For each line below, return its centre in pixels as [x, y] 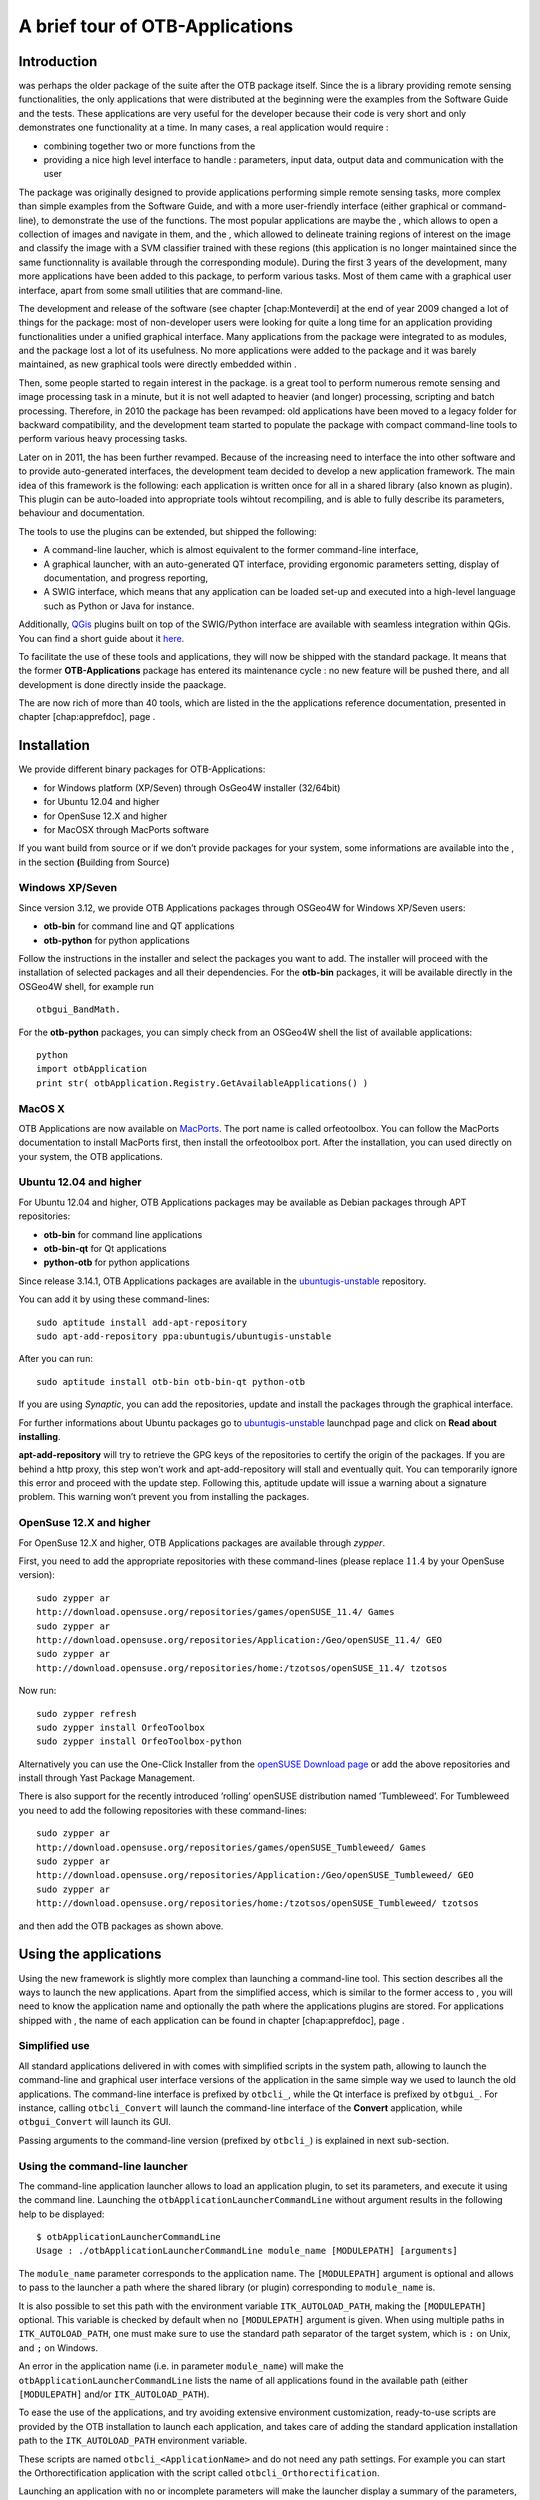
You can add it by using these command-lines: [114, 1299]
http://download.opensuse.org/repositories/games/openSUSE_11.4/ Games [215, 1612]
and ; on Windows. [58, 2347]
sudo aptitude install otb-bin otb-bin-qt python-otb [170, 1381]
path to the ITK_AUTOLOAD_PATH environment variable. [133, 2441]
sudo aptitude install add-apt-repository [142, 1322]
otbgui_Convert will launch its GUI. [95, 2122]
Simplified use [54, 2046]
